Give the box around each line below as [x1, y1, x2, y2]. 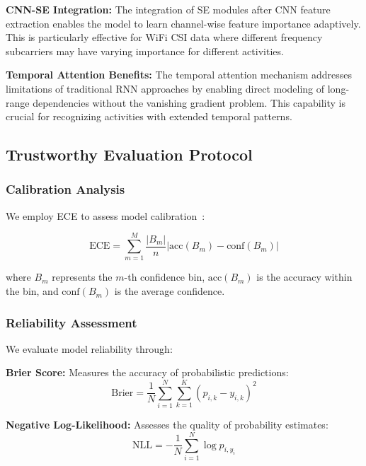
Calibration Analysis [6, 180, 125, 198]
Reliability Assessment [6, 313, 137, 331]
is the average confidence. [114, 284, 225, 298]
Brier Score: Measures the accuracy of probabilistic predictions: [6, 365, 289, 380]
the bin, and [6, 284, 59, 298]
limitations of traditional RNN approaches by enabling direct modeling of [6, 81, 325, 95]
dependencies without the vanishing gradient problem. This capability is [33, 95, 345, 110]
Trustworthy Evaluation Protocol [6, 144, 253, 165]
